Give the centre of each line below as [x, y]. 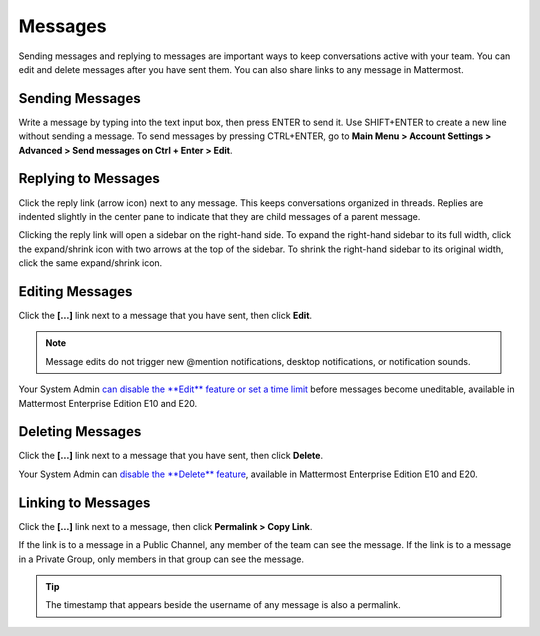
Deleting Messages [80, 431]
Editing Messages [75, 291]
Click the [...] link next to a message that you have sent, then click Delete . [171, 456]
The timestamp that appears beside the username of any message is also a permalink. [223, 605]
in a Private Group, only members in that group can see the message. [161, 559]
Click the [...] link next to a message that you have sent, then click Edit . [165, 315]
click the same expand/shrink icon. [90, 263]
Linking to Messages [84, 502]
